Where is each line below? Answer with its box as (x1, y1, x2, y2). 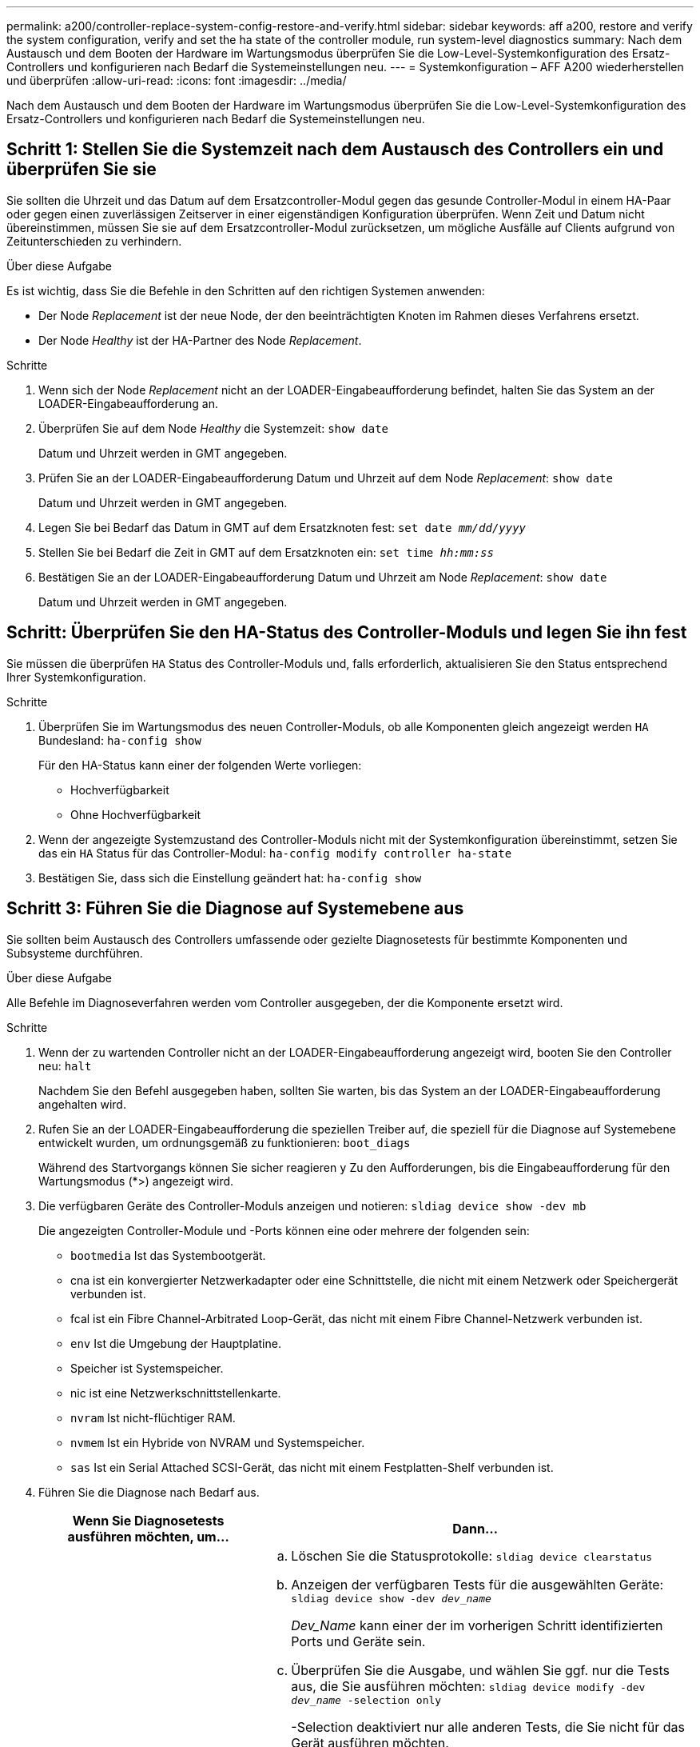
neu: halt (38, 1058, 92, 1073)
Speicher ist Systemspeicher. (70, 1361, 224, 1375)
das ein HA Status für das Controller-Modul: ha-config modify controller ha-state (38, 846, 512, 860)
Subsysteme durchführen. (6, 945, 143, 960)
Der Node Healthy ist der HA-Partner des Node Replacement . (38, 333, 362, 347)
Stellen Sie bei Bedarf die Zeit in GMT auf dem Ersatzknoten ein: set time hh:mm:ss (38, 545, 494, 559)
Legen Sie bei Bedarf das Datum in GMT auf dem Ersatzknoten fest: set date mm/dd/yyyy (38, 520, 527, 534)
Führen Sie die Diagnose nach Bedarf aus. (38, 1485, 260, 1499)
